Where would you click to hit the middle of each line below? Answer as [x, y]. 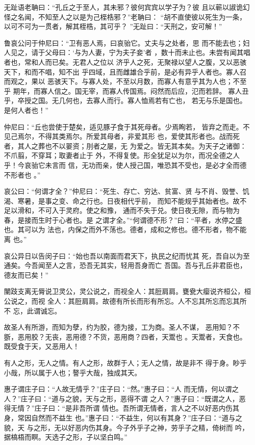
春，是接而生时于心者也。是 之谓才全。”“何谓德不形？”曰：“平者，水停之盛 [123, 220]
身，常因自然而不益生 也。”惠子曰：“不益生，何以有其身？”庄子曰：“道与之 [123, 417]
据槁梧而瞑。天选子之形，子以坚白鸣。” [66, 437]
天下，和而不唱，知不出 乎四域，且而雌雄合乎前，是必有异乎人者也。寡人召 [125, 71]
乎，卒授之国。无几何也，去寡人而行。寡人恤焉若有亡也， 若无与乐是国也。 [125, 100]
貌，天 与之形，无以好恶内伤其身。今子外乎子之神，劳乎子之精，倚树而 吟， [127, 427]
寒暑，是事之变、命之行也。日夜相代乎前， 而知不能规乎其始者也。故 [128, 200]
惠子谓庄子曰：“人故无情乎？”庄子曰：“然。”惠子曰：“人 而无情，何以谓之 [121, 389]
